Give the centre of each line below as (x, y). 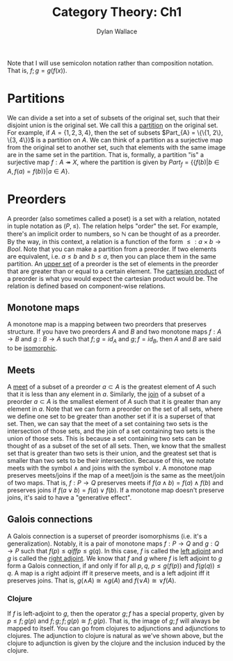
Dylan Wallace (117, 31)
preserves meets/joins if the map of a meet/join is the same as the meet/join (116, 475)
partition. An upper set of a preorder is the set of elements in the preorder (113, 263)
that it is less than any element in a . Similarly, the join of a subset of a (106, 394)
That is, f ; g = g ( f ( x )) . (37, 70)
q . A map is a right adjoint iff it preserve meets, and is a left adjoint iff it (109, 573)
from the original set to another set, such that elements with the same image (116, 147)
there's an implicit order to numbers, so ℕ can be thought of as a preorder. (114, 234)
